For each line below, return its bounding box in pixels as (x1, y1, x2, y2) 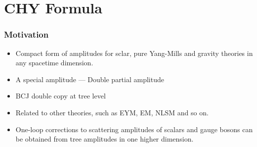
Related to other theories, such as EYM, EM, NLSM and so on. (15, 107, 209, 117)
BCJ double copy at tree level (15, 91, 106, 101)
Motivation (4, 28, 49, 41)
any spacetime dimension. (15, 57, 93, 68)
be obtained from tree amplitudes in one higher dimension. (15, 134, 194, 144)
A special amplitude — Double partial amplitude (15, 74, 164, 84)
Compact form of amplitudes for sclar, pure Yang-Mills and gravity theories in (15, 48, 253, 58)
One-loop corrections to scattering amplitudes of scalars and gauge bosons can (15, 124, 253, 134)
